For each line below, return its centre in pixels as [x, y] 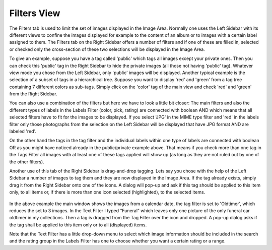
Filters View [35, 13]
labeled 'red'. [23, 132]
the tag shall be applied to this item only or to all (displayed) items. [78, 225]
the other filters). [27, 162]
